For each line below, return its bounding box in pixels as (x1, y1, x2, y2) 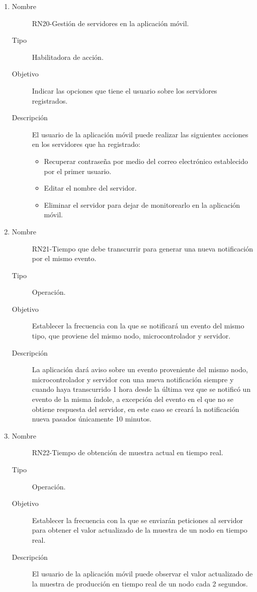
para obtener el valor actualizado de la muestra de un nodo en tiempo (32, 525, 247, 535)
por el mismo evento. (32, 253, 97, 264)
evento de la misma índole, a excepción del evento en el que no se (32, 394, 234, 404)
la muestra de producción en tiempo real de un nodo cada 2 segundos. (32, 578, 248, 588)
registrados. (32, 95, 68, 106)
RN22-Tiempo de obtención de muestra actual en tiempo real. (32, 447, 223, 458)
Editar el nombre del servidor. (44, 183, 137, 193)
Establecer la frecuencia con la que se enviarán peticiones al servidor (32, 515, 243, 525)
